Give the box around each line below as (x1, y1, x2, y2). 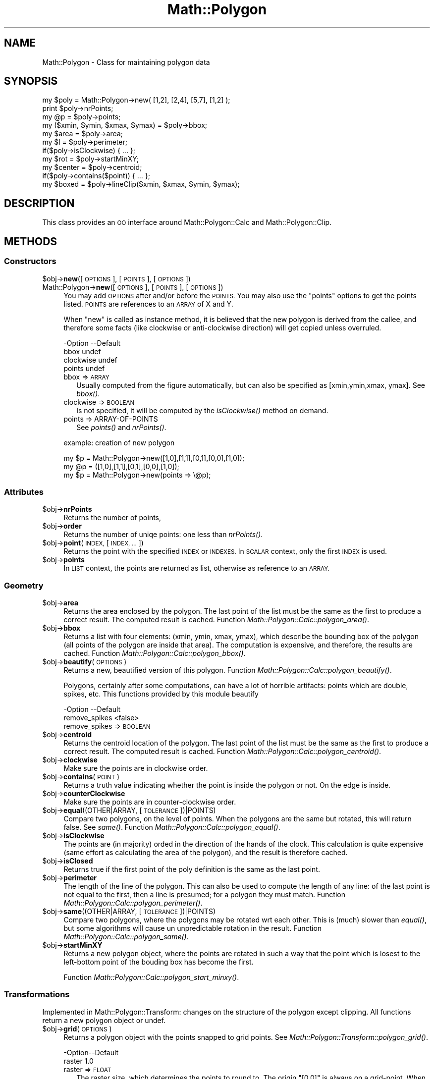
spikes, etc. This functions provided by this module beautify (63, 690, 259, 698)
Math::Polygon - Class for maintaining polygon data (42, 57, 210, 66)
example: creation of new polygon (63, 438, 175, 447)
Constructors (4, 256, 56, 267)
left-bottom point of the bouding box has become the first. (63, 958, 254, 966)
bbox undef (63, 347, 101, 356)
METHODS (4, 235, 57, 248)
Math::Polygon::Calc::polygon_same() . (63, 932, 189, 941)
